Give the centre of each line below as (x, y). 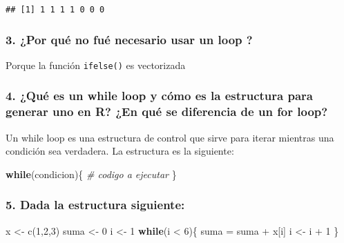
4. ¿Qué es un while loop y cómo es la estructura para (159, 96)
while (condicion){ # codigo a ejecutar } (91, 174)
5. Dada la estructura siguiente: (95, 205)
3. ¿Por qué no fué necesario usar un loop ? (129, 39)
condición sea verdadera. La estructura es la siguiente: (120, 151)
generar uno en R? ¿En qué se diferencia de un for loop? (167, 111)
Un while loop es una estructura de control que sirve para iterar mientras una (170, 137)
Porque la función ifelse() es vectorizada (96, 65)
